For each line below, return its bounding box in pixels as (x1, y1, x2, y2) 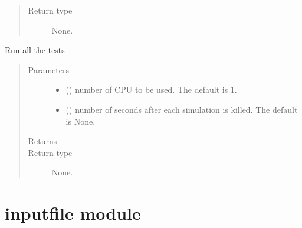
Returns (28, 135, 57, 147)
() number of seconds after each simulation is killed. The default (65, 103, 298, 115)
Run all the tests (5, 44, 65, 56)
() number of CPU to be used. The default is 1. (65, 83, 237, 96)
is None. (65, 115, 96, 127)
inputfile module (5, 201, 141, 225)
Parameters (28, 63, 69, 76)
